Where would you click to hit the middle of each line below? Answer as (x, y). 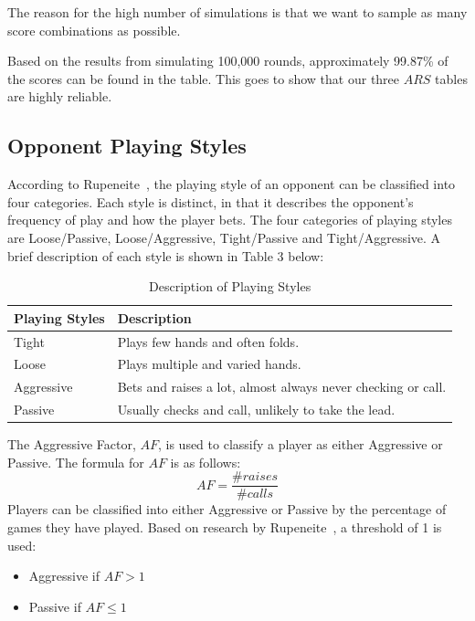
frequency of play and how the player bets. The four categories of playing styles (230, 220)
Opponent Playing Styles (127, 146)
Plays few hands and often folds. (208, 341)
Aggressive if (64, 576)
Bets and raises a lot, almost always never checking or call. (282, 387)
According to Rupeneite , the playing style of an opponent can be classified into (232, 184)
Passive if (55, 606)
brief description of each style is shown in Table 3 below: (166, 255)
